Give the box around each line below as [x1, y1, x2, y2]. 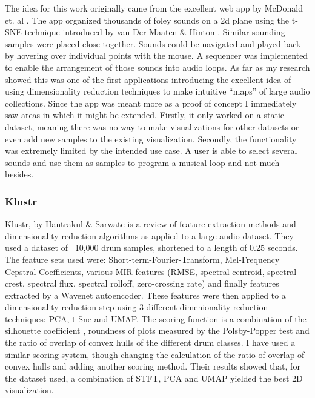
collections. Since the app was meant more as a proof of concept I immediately [5, 96, 297, 109]
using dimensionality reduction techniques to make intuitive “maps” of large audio [5, 85, 310, 98]
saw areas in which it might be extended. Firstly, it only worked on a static [5, 108, 285, 121]
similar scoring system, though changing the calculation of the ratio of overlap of [5, 348, 305, 360]
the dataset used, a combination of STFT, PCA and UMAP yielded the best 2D [5, 371, 303, 384]
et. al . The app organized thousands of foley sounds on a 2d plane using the [5, 13, 290, 26]
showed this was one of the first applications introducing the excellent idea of [5, 73, 291, 85]
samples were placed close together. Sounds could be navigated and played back [5, 37, 301, 50]
